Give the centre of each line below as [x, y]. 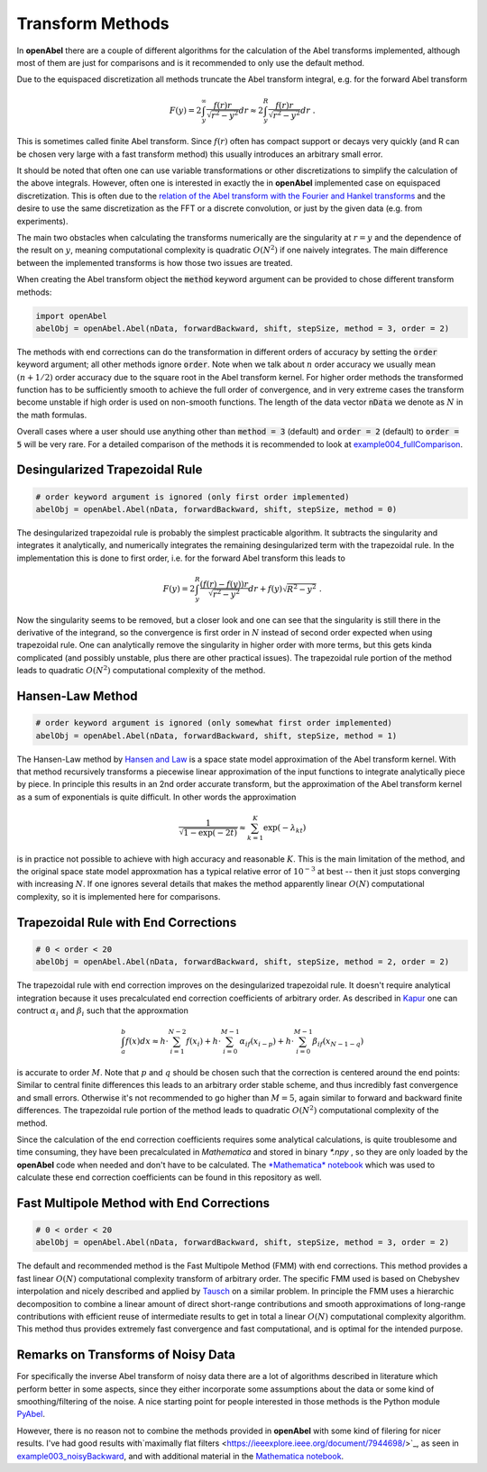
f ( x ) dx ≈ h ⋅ [147, 1042]
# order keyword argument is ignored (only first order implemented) [193, 497]
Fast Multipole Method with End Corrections [143, 1203]
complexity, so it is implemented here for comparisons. [119, 896]
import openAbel [72, 316]
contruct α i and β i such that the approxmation [102, 1011]
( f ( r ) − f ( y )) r [224, 584]
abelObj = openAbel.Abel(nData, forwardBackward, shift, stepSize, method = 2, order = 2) [243, 962]
